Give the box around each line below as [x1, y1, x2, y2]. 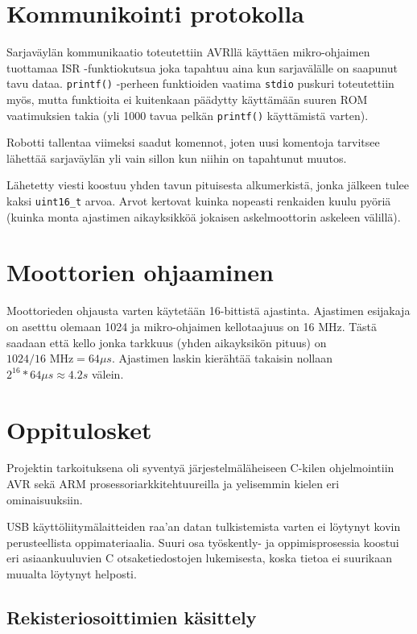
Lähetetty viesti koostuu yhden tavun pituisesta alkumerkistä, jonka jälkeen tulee [6, 176, 409, 193]
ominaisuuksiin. [6, 491, 83, 508]
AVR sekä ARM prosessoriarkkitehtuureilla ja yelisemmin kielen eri [6, 475, 340, 492]
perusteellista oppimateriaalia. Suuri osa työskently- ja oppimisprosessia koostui [6, 533, 399, 550]
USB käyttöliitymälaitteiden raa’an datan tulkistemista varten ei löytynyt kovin [6, 518, 401, 535]
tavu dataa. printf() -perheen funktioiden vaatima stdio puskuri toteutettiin [6, 75, 394, 92]
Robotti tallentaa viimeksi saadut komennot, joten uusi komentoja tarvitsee [6, 134, 380, 151]
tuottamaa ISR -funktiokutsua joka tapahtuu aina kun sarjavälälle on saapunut [6, 59, 398, 76]
